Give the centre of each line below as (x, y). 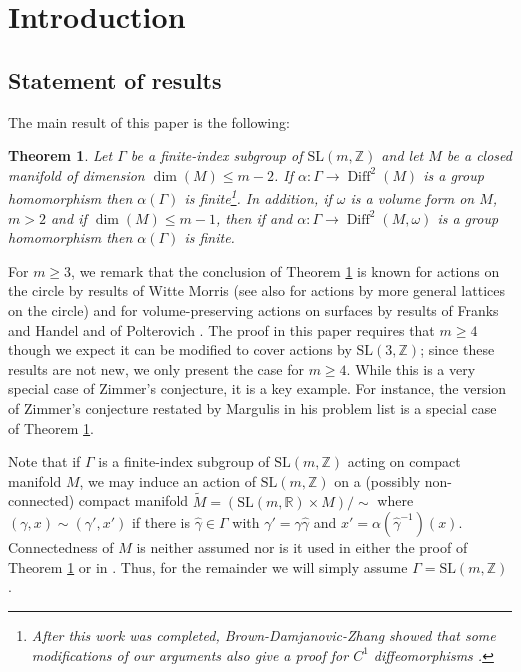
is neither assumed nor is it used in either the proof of (302, 547)
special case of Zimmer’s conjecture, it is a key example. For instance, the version (257, 388)
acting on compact (404, 461)
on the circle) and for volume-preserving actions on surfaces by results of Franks (253, 309)
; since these (457, 349)
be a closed (479, 155)
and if (68, 217)
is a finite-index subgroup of (184, 461)
